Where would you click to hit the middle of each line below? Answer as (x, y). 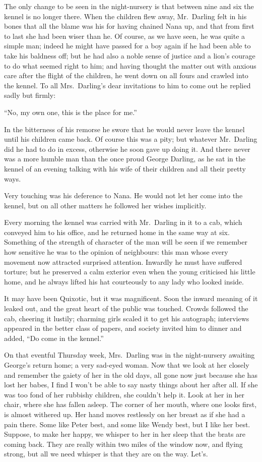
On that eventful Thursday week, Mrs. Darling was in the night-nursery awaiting (129, 355)
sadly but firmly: (30, 95)
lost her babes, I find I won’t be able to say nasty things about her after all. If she (131, 385)
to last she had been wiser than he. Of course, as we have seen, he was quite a (125, 36)
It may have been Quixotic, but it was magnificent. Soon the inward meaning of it (131, 298)
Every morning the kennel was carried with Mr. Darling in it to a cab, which (123, 222)
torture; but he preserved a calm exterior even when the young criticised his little (130, 272)
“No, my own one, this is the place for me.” (71, 112)
